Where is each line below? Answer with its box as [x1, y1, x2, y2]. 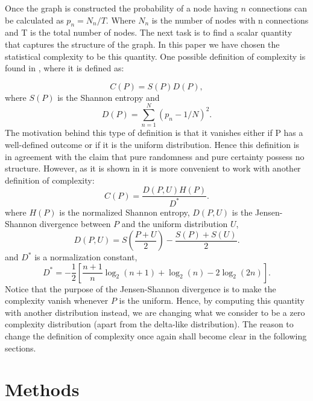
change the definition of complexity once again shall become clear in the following [5, 330, 307, 342]
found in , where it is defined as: [5, 62, 124, 74]
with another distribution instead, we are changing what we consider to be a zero [5, 306, 305, 318]
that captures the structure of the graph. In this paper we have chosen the [5, 37, 280, 50]
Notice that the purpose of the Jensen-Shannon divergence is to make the [5, 282, 276, 295]
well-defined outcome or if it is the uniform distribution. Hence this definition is [5, 138, 300, 151]
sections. [5, 341, 36, 354]
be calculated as [5, 13, 64, 26]
